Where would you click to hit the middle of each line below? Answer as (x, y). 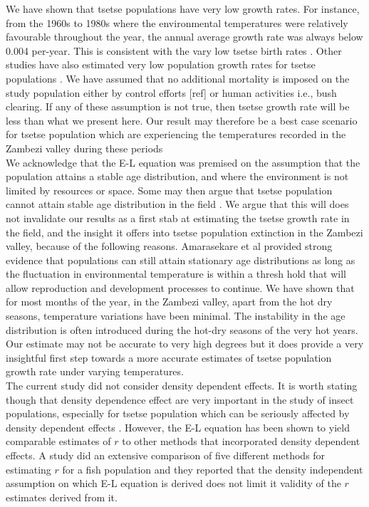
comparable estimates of (58, 441)
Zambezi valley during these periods (84, 148)
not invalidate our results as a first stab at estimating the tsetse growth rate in (178, 218)
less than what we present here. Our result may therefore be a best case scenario (182, 120)
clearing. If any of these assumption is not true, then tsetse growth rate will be (178, 106)
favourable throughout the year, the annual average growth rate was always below (184, 37)
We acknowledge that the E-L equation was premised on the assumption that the (183, 162)
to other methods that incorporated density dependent (241, 441)
